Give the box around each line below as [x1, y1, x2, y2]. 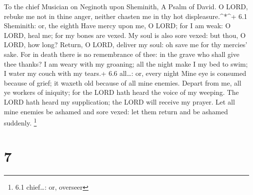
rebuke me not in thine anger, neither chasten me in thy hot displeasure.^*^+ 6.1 [4, 11, 248, 21]
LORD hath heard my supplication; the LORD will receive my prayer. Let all [4, 96, 235, 106]
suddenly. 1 [4, 116, 37, 127]
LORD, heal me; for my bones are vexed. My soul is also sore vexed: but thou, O [4, 30, 246, 40]
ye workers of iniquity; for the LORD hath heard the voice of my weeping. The [4, 87, 239, 97]
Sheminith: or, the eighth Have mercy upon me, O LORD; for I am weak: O [4, 20, 231, 31]
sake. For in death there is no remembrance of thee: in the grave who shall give [4, 49, 239, 59]
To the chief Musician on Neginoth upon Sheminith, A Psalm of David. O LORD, [4, 1, 248, 11]
